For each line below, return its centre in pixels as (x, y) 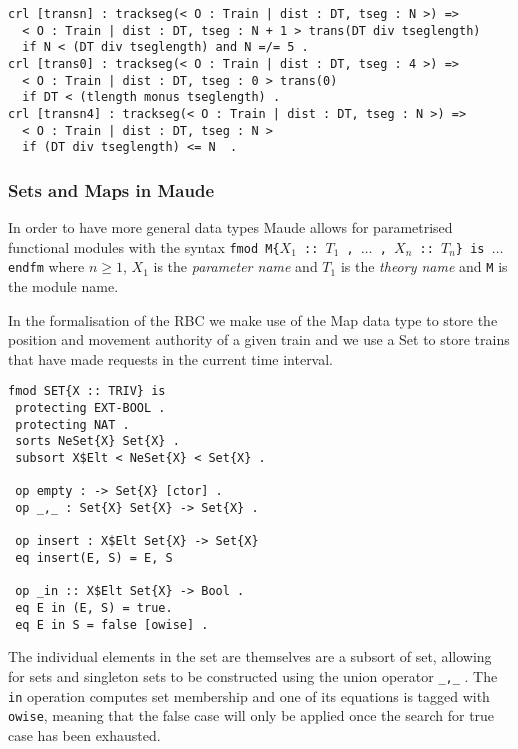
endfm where (46, 266)
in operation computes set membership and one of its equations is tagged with (249, 695)
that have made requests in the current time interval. (171, 358)
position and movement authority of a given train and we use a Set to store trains (259, 339)
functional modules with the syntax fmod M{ (144, 246)
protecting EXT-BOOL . (90, 408)
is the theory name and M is (424, 266)
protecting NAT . (72, 424)
